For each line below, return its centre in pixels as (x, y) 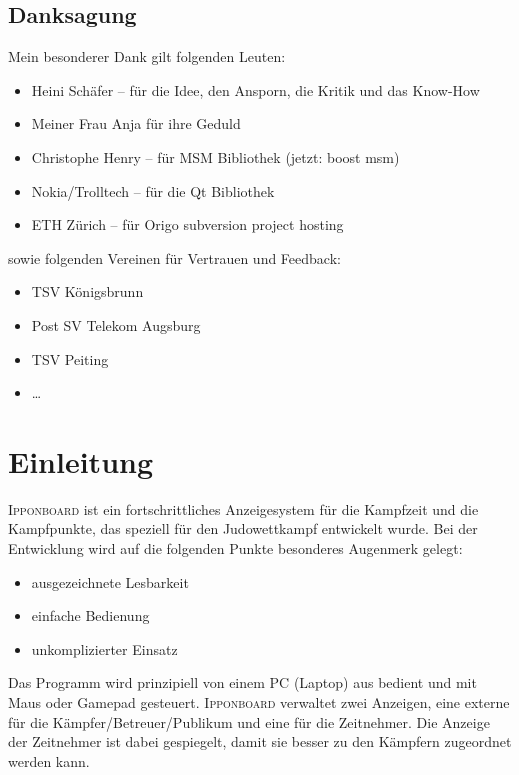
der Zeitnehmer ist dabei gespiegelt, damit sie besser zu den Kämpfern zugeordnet (260, 741)
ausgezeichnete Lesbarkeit (110, 581)
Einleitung (81, 460)
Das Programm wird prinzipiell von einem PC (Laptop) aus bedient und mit (242, 682)
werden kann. (49, 760)
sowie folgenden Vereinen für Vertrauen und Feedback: (174, 257)
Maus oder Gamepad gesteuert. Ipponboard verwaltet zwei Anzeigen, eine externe (259, 702)
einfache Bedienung (90, 615)
